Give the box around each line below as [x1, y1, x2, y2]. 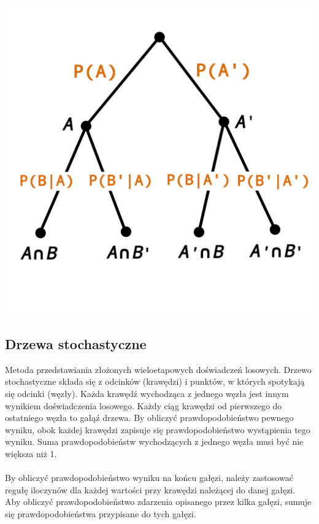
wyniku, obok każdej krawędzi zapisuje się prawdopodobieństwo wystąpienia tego [5, 423, 310, 436]
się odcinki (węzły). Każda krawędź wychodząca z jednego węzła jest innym [5, 387, 289, 399]
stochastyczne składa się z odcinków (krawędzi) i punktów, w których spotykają [5, 375, 305, 388]
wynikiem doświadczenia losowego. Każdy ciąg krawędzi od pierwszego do [5, 399, 282, 412]
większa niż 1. [5, 447, 57, 460]
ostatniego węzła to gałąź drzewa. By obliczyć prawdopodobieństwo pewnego [5, 411, 294, 424]
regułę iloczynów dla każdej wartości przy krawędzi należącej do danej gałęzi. [5, 483, 296, 496]
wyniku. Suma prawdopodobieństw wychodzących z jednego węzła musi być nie [5, 435, 304, 448]
